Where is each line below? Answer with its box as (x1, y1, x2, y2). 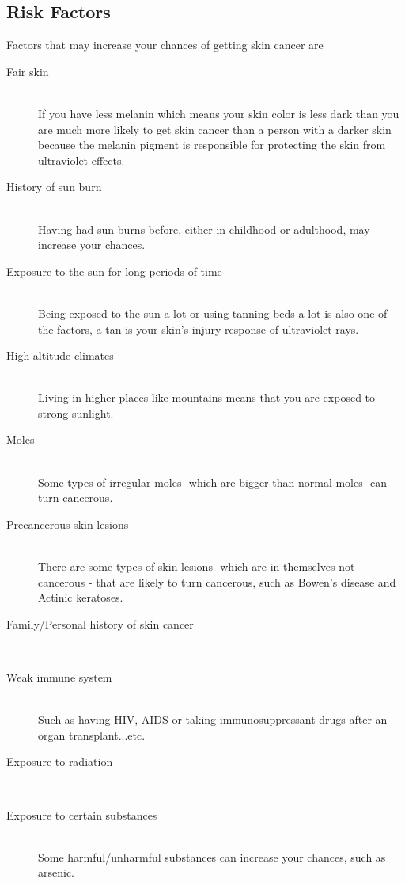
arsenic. (38, 864, 75, 881)
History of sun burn (6, 178, 102, 195)
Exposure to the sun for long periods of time (6, 262, 222, 279)
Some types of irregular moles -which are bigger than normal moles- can (38, 473, 388, 490)
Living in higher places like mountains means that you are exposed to (38, 389, 376, 406)
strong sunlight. (38, 404, 114, 421)
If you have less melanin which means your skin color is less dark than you (38, 105, 399, 121)
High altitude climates (6, 347, 114, 364)
